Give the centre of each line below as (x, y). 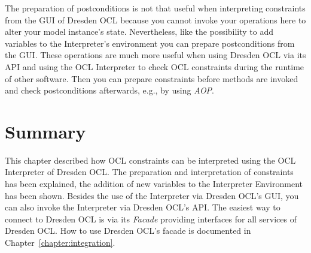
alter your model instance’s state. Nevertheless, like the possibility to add (139, 31)
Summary (45, 131)
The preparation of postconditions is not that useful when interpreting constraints (155, 8)
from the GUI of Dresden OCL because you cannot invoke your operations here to (155, 19)
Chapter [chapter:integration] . (60, 243)
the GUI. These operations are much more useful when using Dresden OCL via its (155, 55)
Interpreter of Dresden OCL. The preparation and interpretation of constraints (149, 172)
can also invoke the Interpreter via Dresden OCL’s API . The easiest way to (143, 207)
